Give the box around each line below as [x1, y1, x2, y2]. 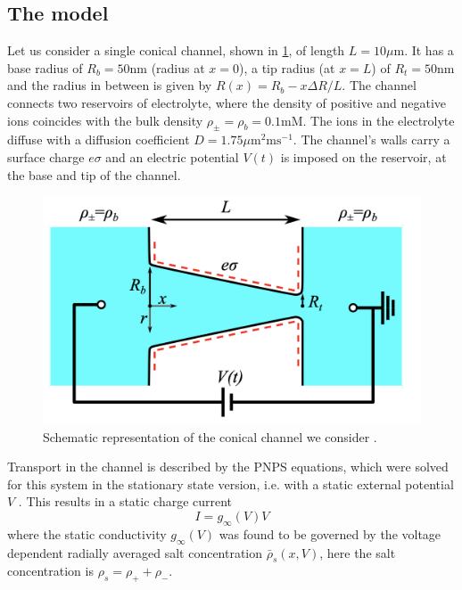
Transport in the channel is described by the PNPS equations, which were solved [7, 457, 449, 476]
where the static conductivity [7, 524, 167, 543]
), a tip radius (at [239, 58, 335, 77]
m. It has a [393, 41, 454, 60]
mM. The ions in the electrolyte [280, 111, 455, 129]
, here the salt [319, 543, 396, 561]
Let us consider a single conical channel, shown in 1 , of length [7, 41, 345, 60]
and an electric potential [105, 147, 239, 166]
